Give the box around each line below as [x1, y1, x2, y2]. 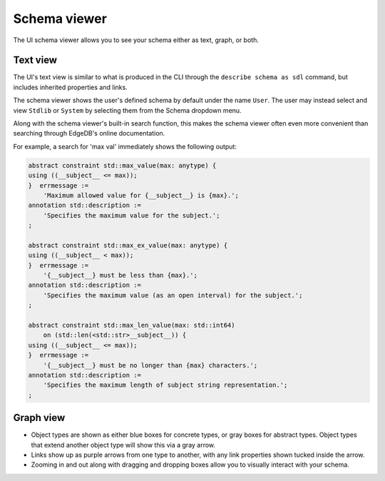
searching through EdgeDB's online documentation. [13, 129, 165, 138]
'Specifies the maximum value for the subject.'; [43, 211, 220, 219]
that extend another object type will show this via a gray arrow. [31, 440, 216, 449]
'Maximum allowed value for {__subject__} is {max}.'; [43, 191, 239, 199]
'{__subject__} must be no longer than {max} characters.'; [43, 361, 258, 369]
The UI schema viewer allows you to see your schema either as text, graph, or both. [13, 36, 260, 44]
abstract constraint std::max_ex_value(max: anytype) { [28, 241, 228, 249]
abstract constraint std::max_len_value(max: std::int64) [28, 321, 235, 330]
